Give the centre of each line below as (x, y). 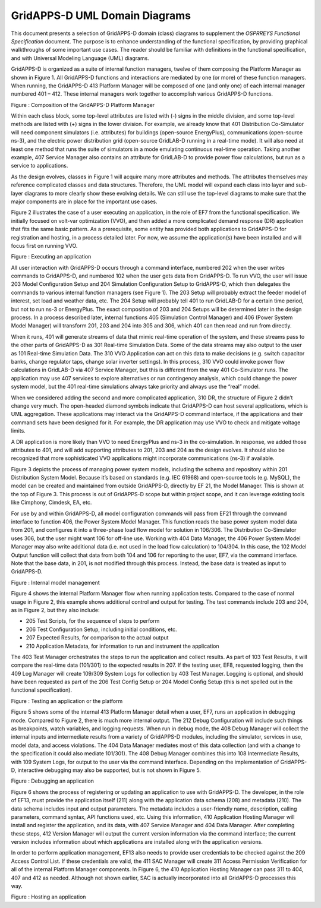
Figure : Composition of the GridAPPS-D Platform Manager (83, 105)
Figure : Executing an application (51, 257)
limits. (18, 431)
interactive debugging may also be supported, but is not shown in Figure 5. (109, 770)
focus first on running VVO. (44, 245)
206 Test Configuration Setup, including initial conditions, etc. (102, 629)
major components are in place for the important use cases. (84, 201)
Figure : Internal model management (56, 582)
